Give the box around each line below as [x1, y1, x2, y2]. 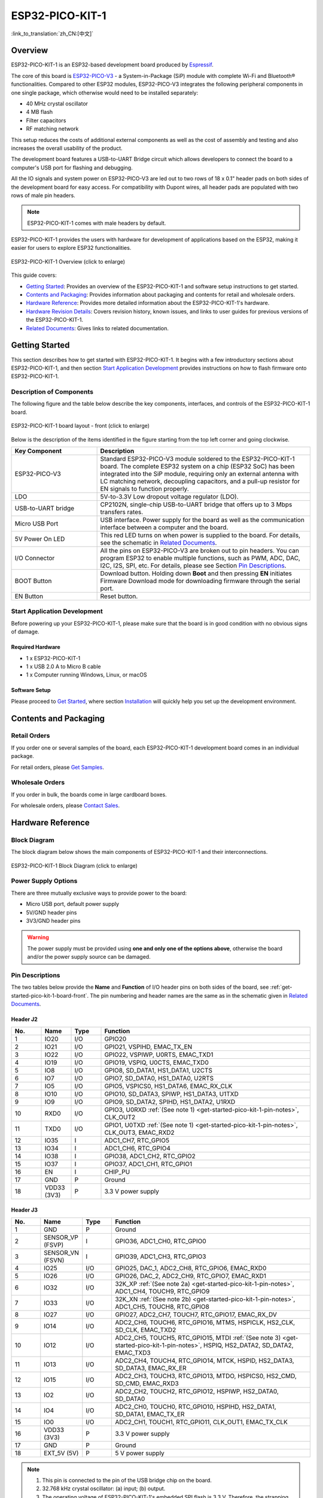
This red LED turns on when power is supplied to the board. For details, [100, 531, 301, 539]
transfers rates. [100, 508, 144, 516]
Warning [27, 934, 49, 941]
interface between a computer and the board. [100, 523, 228, 531]
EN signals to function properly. [100, 485, 189, 493]
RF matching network [26, 125, 79, 132]
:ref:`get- [270, 983, 292, 991]
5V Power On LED [14, 535, 65, 543]
